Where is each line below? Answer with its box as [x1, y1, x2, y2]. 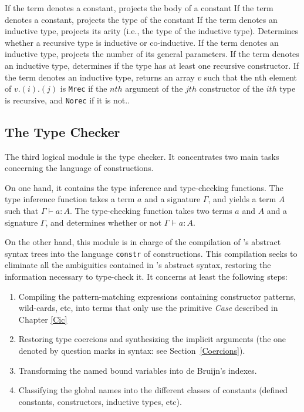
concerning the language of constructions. [5, 162, 154, 174]
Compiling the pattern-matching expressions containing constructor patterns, [18, 290, 296, 302]
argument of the [125, 82, 183, 95]
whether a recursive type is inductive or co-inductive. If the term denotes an [5, 36, 279, 48]
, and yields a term [208, 193, 276, 205]
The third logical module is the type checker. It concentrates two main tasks [5, 150, 279, 162]
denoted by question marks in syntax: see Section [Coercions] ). [18, 344, 245, 357]
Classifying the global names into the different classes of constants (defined [18, 384, 288, 396]
